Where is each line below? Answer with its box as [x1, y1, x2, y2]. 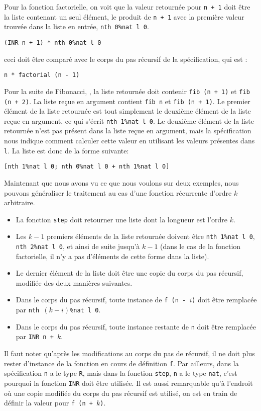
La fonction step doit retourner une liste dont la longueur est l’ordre [16, 214, 228, 224]
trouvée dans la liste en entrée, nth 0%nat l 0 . [4, 21, 149, 32]
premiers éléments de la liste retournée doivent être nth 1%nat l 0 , [47, 231, 255, 241]
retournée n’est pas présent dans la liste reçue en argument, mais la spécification [4, 125, 251, 136]
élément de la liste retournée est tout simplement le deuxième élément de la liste [4, 106, 251, 116]
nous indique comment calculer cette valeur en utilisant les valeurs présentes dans [4, 135, 255, 146]
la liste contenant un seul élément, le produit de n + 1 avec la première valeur [4, 11, 244, 22]
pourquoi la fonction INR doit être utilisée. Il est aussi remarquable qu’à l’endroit [4, 378, 253, 388]
